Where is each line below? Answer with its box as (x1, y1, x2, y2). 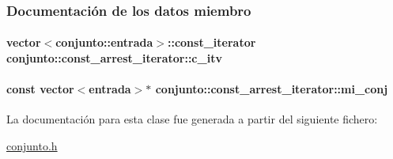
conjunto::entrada (55, 34, 153, 51)
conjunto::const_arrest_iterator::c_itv (6, 50, 222, 66)
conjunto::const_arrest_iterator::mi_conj (155, 81, 388, 97)
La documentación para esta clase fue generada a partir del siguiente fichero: (6, 111, 378, 127)
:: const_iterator (167, 34, 256, 51)
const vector (6, 81, 74, 97)
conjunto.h (6, 138, 58, 154)
